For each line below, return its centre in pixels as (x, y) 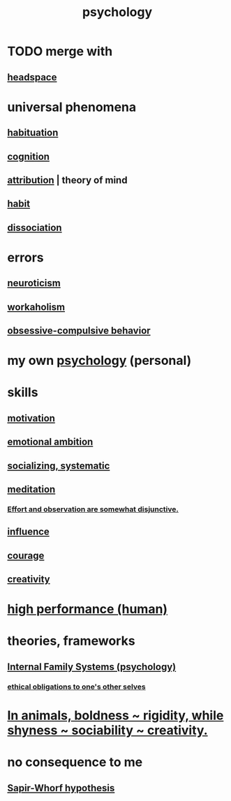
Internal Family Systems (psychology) (92, 667)
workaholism (36, 307)
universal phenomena (72, 107)
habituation (33, 133)
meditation (31, 489)
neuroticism (34, 283)
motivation (31, 418)
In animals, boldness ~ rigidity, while (115, 715)
